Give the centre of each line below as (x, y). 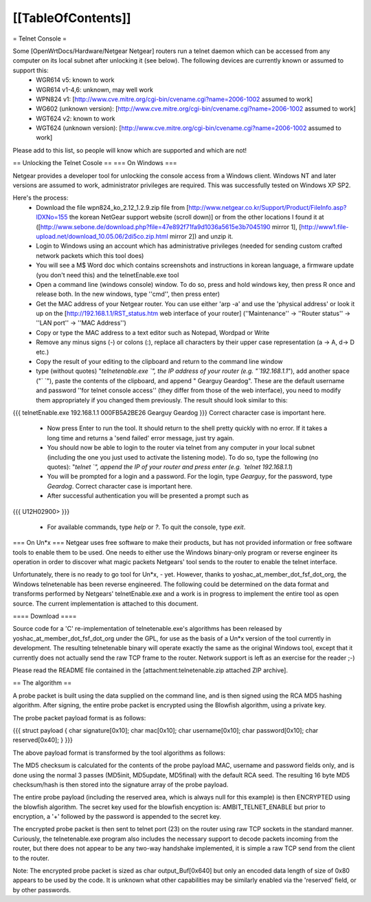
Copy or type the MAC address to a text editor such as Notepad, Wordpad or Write (153, 332)
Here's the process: (41, 198)
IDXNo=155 (52, 217)
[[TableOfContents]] (72, 18)
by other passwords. (42, 890)
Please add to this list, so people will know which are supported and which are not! (130, 150)
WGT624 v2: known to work (76, 118)
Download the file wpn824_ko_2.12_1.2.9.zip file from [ (112, 207)
